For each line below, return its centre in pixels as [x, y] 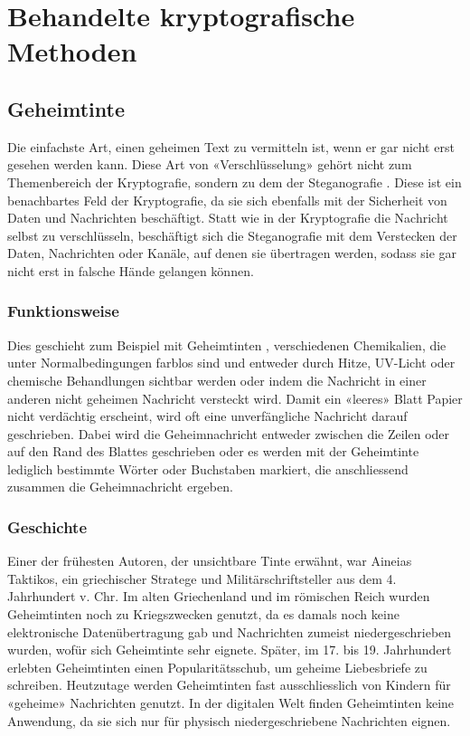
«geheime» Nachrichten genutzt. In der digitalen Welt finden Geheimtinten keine [231, 703]
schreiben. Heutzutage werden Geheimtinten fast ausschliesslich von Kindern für [229, 685]
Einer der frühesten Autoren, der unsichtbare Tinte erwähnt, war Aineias [210, 561]
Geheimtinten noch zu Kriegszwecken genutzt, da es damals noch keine [203, 614]
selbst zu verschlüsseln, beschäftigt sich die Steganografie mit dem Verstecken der [232, 235]
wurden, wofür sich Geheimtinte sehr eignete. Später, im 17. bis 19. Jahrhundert [230, 650]
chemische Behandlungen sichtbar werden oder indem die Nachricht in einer [217, 380]
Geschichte [47, 527]
